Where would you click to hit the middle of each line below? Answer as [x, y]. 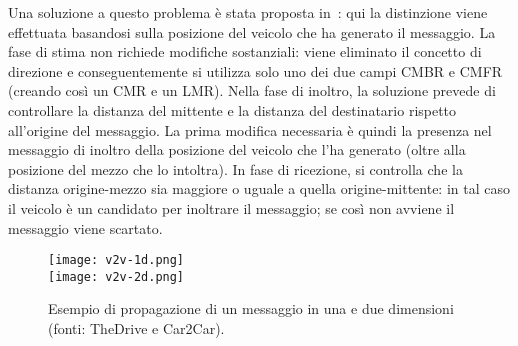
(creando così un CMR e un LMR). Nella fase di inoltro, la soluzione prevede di [252, 90]
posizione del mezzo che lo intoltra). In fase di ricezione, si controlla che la [235, 168]
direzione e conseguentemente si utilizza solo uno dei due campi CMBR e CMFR [255, 70]
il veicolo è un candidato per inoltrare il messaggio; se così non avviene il [231, 207]
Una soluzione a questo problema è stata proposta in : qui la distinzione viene [248, 12]
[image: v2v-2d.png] [116, 276]
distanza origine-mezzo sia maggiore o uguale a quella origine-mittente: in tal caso [259, 188]
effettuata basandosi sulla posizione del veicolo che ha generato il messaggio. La [252, 31]
